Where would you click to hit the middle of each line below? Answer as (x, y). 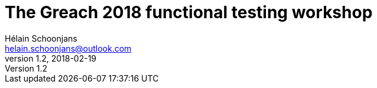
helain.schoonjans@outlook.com (68, 48)
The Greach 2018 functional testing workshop (189, 12)
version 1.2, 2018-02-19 (51, 58)
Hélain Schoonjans (41, 38)
